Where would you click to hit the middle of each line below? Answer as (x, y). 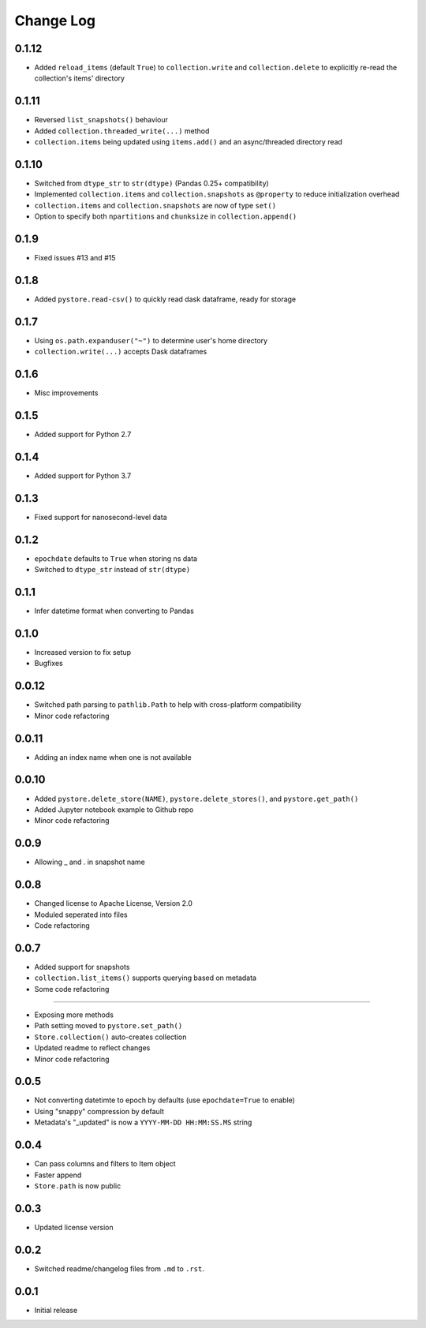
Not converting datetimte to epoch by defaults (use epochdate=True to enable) (165, 1100)
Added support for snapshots (82, 967)
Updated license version (74, 1227)
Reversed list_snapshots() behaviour (101, 120)
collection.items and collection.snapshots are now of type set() (155, 205)
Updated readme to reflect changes (92, 1048)
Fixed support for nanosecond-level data (101, 517)
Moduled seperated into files (81, 915)
